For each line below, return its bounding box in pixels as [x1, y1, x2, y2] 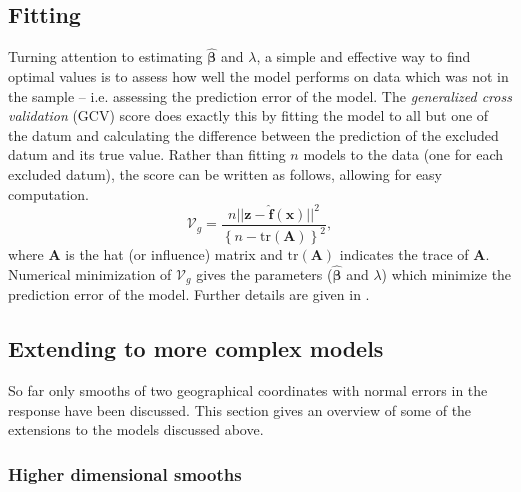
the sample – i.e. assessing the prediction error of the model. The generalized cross [8, 85, 512, 106]
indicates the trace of [339, 244, 469, 265]
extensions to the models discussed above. [8, 419, 264, 440]
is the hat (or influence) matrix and [65, 244, 283, 265]
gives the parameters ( [196, 263, 333, 284]
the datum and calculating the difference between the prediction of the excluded [8, 124, 499, 145]
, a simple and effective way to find [256, 46, 471, 67]
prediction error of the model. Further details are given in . [8, 284, 370, 305]
